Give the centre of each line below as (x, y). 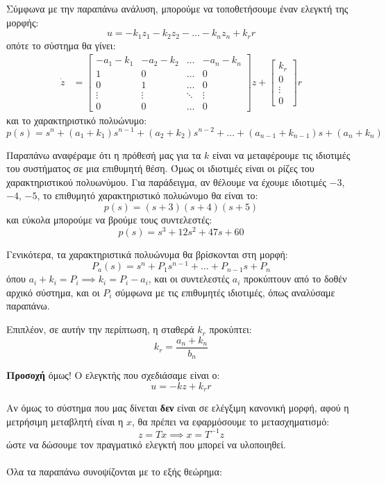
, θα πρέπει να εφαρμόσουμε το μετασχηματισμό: (230, 421)
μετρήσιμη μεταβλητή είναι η (65, 421)
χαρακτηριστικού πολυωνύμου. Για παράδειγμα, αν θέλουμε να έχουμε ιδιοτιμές (166, 181)
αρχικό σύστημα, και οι (53, 292)
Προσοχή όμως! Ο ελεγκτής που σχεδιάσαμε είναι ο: (113, 375)
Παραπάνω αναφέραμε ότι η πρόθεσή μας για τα (104, 154)
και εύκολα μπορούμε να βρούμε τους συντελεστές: (109, 219)
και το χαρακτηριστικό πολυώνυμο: (77, 120)
